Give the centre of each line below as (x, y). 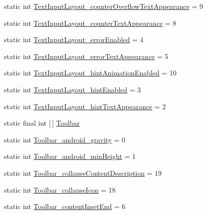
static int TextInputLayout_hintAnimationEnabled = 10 (90, 73)
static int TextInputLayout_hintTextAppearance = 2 (85, 106)
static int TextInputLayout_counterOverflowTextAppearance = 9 (103, 6)
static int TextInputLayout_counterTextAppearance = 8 (90, 23)
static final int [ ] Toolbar (42, 123)
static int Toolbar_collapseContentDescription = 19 (83, 173)
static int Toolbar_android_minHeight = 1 (70, 156)
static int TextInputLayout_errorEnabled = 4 (74, 39)
